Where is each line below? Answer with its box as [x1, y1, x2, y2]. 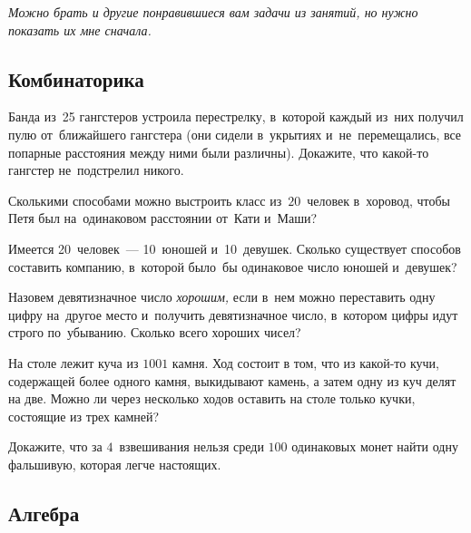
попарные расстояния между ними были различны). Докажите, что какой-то [8, 142, 429, 161]
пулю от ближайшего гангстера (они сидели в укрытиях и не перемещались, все [8, 124, 462, 143]
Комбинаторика [8, 64, 144, 92]
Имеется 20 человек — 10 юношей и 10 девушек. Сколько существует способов [8, 238, 461, 257]
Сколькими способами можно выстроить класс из [8, 190, 282, 209]
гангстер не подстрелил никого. [8, 160, 184, 179]
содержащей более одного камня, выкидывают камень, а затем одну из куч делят [8, 371, 456, 390]
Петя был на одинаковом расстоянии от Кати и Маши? [8, 208, 318, 228]
